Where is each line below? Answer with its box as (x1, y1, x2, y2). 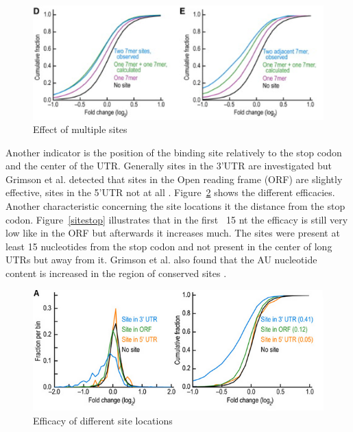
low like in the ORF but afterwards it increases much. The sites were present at (5, 226, 340, 240)
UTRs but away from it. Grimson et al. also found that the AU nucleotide (5, 252, 317, 267)
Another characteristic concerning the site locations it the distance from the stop (5, 199, 345, 213)
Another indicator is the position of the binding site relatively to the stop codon (5, 145, 342, 159)
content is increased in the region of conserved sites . (5, 266, 227, 280)
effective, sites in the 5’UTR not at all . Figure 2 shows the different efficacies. (5, 185, 335, 200)
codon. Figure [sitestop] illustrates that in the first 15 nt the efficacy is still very (5, 212, 348, 226)
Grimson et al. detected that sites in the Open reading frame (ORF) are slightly (5, 171, 343, 186)
